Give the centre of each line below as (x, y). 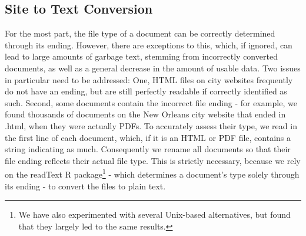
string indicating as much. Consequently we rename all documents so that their (148, 149)
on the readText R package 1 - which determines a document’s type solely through (152, 173)
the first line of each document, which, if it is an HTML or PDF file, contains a (148, 137)
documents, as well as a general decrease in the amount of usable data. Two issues (153, 68)
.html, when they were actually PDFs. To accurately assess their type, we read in (151, 125)
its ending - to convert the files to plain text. (85, 186)
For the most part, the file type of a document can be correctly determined (140, 33)
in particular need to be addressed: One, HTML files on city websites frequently (149, 79)
